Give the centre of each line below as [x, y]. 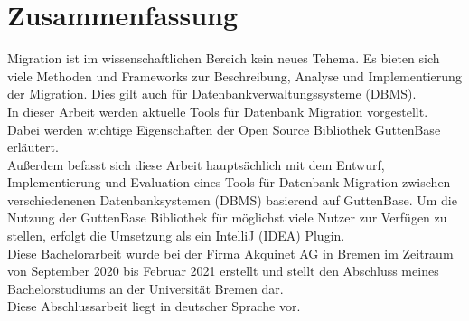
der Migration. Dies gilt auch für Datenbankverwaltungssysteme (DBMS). [212, 94]
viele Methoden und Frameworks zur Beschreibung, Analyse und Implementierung [234, 76]
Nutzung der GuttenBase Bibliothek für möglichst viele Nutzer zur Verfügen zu [227, 217]
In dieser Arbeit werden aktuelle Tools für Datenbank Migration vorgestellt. [218, 111]
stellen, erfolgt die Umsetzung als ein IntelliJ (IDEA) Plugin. [176, 236]
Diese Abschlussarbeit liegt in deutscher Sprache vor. [154, 306]
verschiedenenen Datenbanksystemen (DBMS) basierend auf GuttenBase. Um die [232, 199]
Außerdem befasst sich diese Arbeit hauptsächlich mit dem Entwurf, [196, 164]
